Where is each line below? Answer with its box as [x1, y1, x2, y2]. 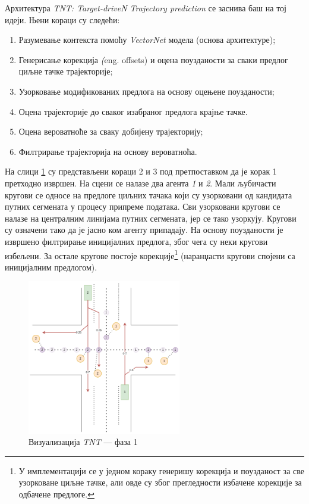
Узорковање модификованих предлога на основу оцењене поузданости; [18, 85, 275, 97]
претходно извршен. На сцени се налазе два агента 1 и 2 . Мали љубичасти [5, 176, 276, 189]
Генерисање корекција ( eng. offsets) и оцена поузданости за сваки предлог [18, 53, 288, 66]
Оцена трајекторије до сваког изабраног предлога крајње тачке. [18, 105, 248, 117]
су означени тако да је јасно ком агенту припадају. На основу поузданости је [5, 223, 283, 236]
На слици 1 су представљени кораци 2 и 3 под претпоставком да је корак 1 [5, 165, 277, 178]
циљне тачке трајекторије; [18, 65, 113, 77]
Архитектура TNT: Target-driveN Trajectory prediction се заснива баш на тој [5, 2, 286, 14]
